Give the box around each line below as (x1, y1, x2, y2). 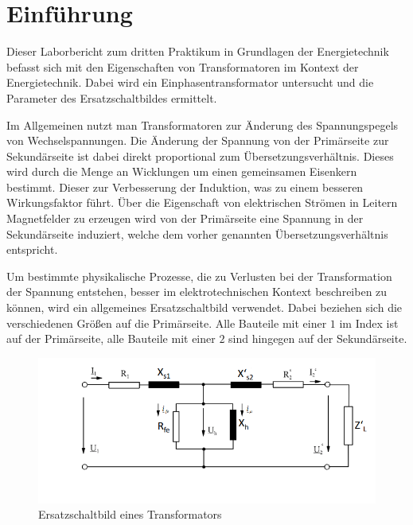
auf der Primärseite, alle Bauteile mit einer (6, 330, 216, 347)
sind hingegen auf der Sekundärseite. (228, 330, 407, 347)
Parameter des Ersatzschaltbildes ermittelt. (6, 89, 217, 106)
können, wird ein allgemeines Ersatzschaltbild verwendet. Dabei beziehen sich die (6, 299, 403, 316)
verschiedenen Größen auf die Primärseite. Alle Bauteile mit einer (6, 314, 327, 331)
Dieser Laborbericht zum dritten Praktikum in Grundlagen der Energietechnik (6, 43, 389, 60)
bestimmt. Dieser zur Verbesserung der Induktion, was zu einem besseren (6, 178, 364, 195)
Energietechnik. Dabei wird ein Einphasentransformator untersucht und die (6, 74, 374, 91)
